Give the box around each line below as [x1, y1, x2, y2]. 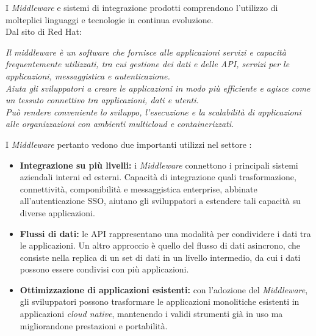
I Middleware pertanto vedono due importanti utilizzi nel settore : [5, 137, 252, 150]
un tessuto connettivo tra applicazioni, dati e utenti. [5, 93, 199, 106]
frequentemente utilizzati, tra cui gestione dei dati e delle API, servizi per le [5, 57, 290, 70]
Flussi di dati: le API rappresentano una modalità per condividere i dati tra [20, 227, 311, 239]
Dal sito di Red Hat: [5, 25, 82, 38]
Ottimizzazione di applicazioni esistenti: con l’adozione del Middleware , [20, 283, 308, 296]
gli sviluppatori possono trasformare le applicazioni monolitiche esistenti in [20, 295, 300, 308]
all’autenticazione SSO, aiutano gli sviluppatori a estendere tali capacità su [20, 194, 301, 207]
